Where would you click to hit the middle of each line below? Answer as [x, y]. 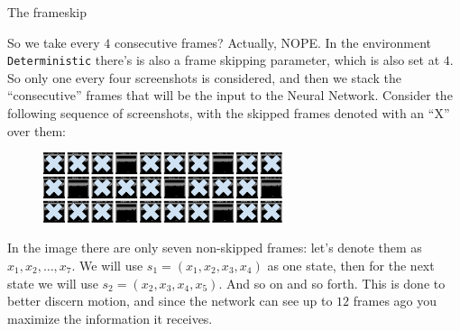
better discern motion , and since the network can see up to [170, 301]
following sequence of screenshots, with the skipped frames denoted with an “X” [229, 113]
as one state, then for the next [351, 265]
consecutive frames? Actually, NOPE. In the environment [273, 42]
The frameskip [47, 12]
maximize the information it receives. [110, 318]
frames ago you [395, 301]
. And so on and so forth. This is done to [332, 283]
